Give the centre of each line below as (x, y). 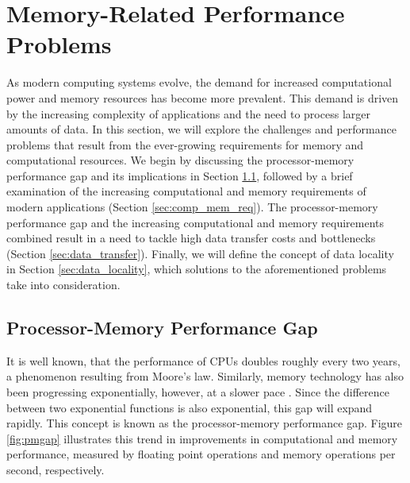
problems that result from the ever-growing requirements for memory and (185, 144)
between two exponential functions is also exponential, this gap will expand (190, 407)
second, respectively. (56, 469)
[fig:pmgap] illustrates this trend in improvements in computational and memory (202, 438)
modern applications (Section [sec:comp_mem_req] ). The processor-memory (192, 207)
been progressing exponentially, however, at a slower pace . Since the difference (198, 392)
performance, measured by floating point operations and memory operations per (201, 454)
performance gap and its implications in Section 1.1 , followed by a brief (180, 175)
